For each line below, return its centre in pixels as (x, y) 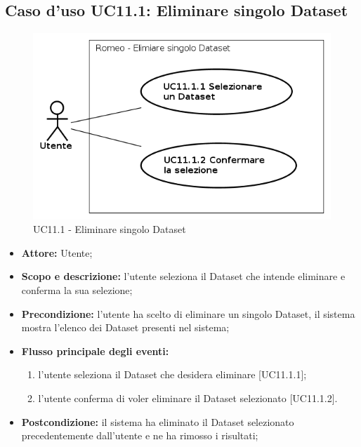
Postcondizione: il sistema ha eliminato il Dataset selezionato (158, 421)
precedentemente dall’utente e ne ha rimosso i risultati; (140, 435)
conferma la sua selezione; (77, 289)
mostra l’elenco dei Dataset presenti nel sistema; (125, 327)
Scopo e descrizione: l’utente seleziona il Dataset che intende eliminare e (183, 276)
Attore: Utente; (57, 252)
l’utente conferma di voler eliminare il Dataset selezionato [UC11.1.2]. (188, 398)
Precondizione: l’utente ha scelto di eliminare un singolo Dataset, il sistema (188, 313)
